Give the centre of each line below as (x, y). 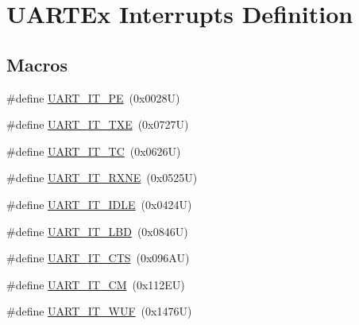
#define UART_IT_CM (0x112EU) (96, 284)
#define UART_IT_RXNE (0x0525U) (102, 178)
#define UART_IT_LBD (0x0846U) (97, 231)
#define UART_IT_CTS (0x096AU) (98, 258)
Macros (37, 64)
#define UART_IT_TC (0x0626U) (94, 151)
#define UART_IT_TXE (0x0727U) (98, 124)
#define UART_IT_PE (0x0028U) (93, 97)
